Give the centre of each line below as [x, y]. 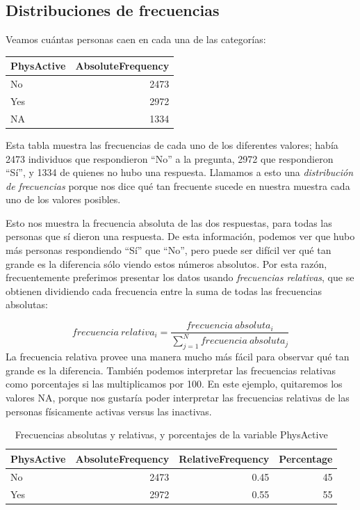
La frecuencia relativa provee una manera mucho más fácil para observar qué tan [178, 357]
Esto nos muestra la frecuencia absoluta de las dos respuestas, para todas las [169, 222]
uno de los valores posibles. [63, 199]
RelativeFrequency [224, 458]
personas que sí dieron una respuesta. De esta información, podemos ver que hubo [180, 236]
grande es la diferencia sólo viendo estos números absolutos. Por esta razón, [166, 263]
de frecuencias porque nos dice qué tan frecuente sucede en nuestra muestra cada [178, 185]
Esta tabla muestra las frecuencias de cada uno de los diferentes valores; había [172, 144]
